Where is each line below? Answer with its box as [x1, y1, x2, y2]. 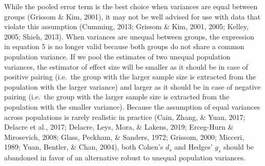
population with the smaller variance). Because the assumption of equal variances [4, 101, 260, 112]
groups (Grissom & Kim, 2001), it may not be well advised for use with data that [4, 11, 260, 22]
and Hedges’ [174, 141, 213, 152]
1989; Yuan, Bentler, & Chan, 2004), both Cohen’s [4, 141, 164, 152]
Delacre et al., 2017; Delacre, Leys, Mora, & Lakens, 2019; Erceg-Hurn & [4, 121, 234, 132]
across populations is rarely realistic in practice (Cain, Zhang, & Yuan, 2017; [4, 111, 246, 122]
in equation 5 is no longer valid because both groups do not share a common [4, 41, 244, 52]
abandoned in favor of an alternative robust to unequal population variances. [4, 152, 246, 163]
